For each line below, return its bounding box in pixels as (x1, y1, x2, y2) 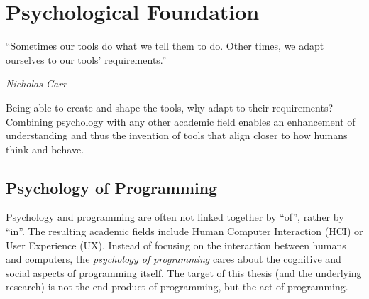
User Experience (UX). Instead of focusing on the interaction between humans (6, 237, 346, 252)
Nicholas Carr (6, 76, 67, 91)
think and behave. (6, 141, 84, 156)
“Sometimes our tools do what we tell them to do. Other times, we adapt (6, 38, 324, 53)
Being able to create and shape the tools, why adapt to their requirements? (6, 99, 334, 114)
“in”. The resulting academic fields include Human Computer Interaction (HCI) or (6, 224, 363, 239)
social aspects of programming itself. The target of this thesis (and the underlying (6, 265, 362, 280)
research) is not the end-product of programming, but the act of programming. (6, 279, 348, 294)
